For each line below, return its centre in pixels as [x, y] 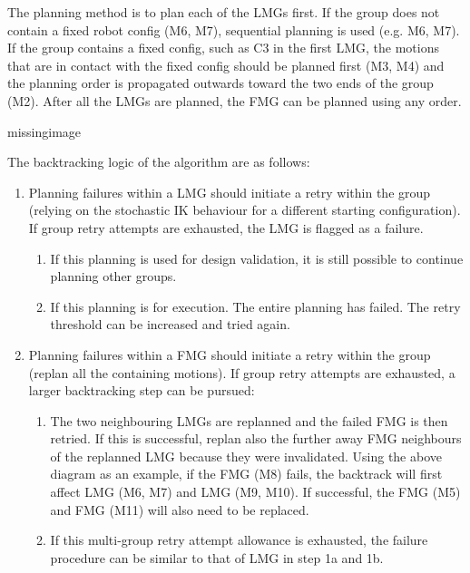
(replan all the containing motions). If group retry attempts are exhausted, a [242, 372]
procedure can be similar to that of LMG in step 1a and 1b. [217, 557]
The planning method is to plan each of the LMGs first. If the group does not [224, 12]
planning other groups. [113, 276]
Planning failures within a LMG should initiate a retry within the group [230, 192]
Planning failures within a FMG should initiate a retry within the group [230, 354]
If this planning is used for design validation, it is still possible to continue [257, 258]
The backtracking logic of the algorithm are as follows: [159, 162]
